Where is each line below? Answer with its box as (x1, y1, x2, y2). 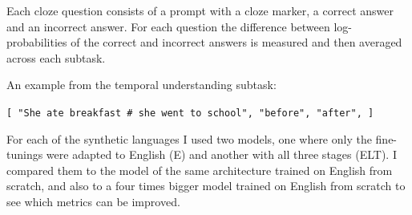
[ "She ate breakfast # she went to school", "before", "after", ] (6, 107, 374, 119)
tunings (6, 146, 43, 163)
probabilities (6, 34, 67, 51)
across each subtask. (6, 49, 106, 66)
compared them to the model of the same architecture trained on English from (6, 161, 393, 178)
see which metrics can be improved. (6, 193, 180, 209)
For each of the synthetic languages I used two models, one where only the (6, 130, 372, 147)
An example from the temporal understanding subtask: (6, 76, 277, 93)
